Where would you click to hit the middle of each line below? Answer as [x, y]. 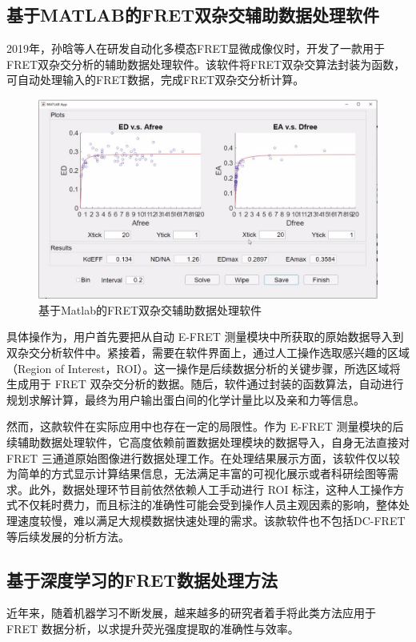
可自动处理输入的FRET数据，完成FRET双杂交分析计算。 [156, 80]
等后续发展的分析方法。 [68, 536]
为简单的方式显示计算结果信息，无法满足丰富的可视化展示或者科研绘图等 [197, 473]
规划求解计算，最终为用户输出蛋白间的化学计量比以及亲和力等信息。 [186, 399]
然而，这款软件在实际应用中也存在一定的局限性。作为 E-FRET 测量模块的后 [205, 426]
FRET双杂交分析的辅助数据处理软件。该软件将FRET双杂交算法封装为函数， [206, 64]
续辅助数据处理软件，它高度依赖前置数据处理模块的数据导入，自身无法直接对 [208, 442]
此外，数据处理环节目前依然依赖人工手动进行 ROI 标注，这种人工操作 [211, 489]
